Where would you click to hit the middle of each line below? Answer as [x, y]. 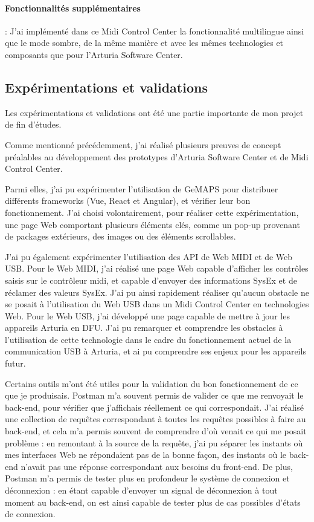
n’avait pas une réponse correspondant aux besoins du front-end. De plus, [157, 466]
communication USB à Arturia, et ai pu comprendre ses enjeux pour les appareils [155, 351]
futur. [15, 363]
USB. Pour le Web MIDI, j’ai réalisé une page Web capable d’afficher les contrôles [157, 268]
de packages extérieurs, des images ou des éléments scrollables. [120, 236]
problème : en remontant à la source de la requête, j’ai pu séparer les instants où [154, 442]
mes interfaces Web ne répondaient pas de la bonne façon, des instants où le [146, 455]
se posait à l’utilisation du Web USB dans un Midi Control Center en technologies [157, 304]
